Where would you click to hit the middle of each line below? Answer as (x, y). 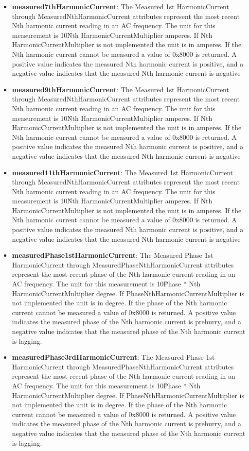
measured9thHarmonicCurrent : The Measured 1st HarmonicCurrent (120, 89)
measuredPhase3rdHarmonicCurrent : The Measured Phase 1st (113, 357)
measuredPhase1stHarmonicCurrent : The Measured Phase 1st (113, 255)
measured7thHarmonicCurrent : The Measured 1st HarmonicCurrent (120, 6)
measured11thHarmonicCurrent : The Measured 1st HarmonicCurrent (122, 172)
